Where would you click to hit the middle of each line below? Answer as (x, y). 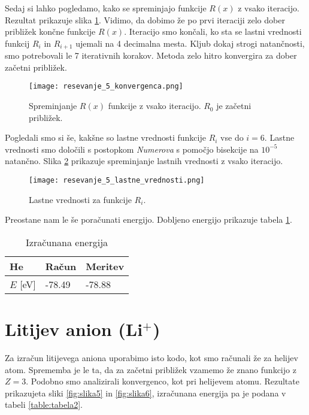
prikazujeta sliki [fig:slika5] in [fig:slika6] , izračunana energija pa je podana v (146, 393)
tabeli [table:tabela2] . (44, 405)
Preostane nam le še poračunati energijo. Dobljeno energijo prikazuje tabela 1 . (149, 219)
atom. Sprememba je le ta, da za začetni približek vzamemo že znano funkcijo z (151, 369)
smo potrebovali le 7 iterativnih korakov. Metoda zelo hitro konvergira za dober (151, 55)
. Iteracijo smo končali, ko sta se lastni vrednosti (213, 31)
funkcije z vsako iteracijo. (154, 106)
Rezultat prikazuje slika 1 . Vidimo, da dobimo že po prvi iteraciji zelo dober (145, 19)
